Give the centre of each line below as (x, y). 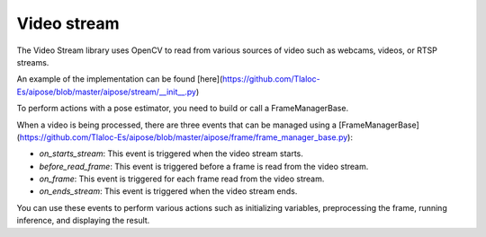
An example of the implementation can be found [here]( (120, 79)
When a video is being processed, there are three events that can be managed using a (177, 125)
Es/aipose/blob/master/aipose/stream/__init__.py (107, 92)
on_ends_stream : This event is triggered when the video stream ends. (168, 191)
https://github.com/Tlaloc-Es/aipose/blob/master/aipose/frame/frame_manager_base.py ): (186, 137)
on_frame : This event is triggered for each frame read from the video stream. (182, 179)
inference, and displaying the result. (83, 221)
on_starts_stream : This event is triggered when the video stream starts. (171, 154)
